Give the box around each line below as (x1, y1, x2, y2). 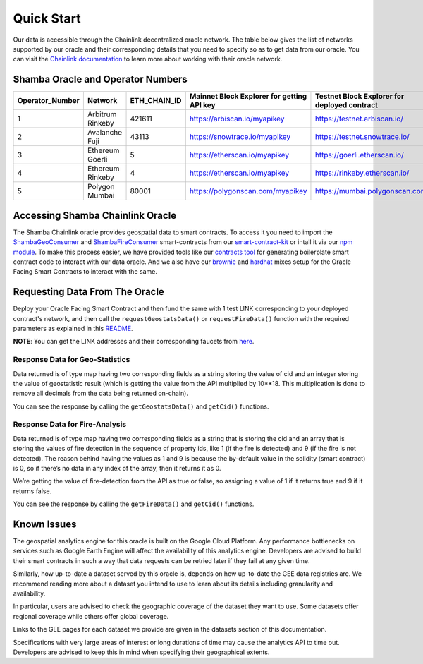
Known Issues (13, 519, 77, 530)
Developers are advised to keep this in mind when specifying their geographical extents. (13, 648, 270, 656)
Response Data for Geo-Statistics (13, 355, 130, 365)
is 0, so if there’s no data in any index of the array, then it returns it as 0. (13, 464, 221, 473)
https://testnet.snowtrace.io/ (314, 132, 410, 142)
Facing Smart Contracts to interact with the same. (13, 267, 158, 276)
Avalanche (87, 128, 123, 138)
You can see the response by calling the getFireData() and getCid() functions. (13, 500, 255, 508)
